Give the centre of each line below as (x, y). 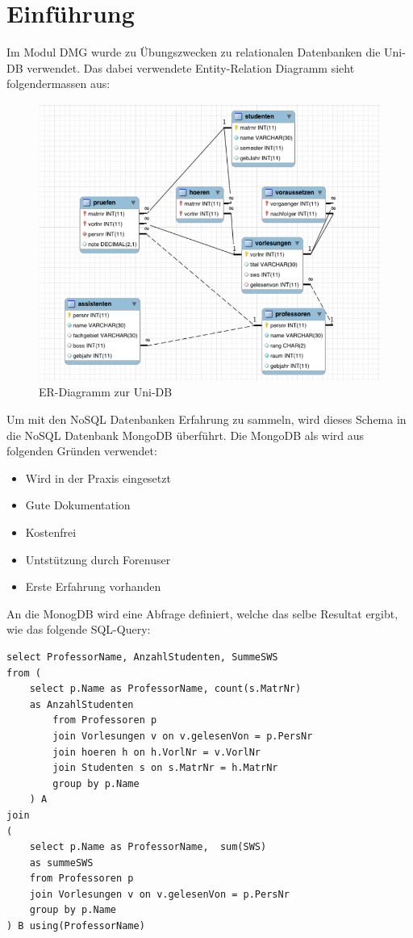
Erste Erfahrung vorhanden (93, 586)
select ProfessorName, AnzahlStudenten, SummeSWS (142, 657)
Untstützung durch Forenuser (98, 559)
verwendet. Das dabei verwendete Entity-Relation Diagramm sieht (191, 67)
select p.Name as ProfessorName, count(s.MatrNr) (165, 689)
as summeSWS (61, 863)
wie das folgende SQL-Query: (79, 629)
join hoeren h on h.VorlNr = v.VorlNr (156, 752)
